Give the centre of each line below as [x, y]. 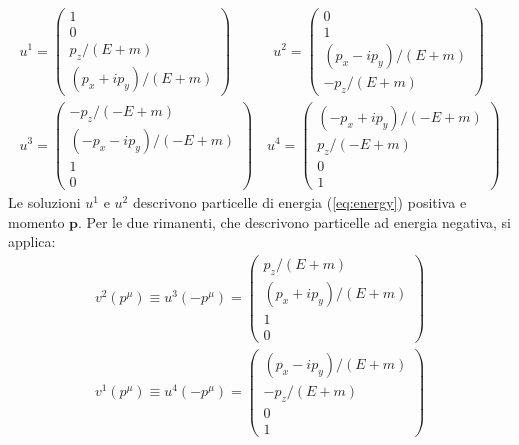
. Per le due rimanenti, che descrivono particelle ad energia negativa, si [294, 221]
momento [36, 221]
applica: [32, 241]
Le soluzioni [44, 202]
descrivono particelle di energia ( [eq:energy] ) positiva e [299, 202]
